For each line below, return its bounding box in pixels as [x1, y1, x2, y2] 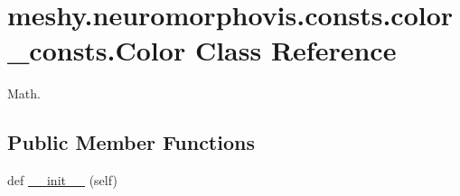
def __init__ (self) [7, 171, 117, 190]
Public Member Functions [7, 128, 255, 156]
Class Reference [194, 32, 397, 69]
